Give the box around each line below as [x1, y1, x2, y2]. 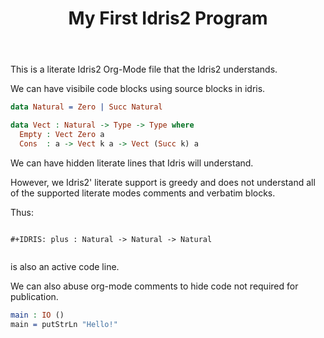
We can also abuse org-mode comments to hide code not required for [10, 280, 299, 292]
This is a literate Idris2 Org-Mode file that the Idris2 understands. [10, 63, 278, 76]
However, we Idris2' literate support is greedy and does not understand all [10, 176, 316, 188]
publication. [10, 290, 59, 302]
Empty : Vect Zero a [19, 129, 105, 139]
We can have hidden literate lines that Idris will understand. [10, 157, 254, 169]
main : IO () [10, 310, 65, 320]
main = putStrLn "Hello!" [10, 319, 118, 329]
